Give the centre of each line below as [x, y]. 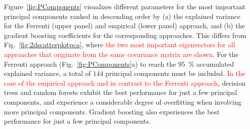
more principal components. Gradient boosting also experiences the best [112, 111]
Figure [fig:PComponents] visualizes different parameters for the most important [125, 6]
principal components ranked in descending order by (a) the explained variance [122, 16]
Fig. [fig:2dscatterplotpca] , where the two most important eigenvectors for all [120, 45]
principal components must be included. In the [176, 73]
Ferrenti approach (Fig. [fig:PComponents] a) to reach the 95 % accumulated [119, 64]
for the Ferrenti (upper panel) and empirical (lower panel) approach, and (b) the [125, 26]
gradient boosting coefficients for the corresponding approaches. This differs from [125, 35]
